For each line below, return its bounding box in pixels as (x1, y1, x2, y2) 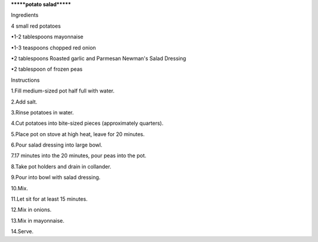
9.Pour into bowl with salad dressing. (11, 174, 101, 181)
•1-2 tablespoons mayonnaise (11, 33, 84, 41)
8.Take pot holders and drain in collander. (11, 163, 112, 170)
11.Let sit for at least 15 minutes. (11, 195, 88, 203)
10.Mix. (11, 184, 28, 191)
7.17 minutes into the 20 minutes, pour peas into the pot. (11, 152, 147, 159)
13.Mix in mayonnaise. (11, 217, 65, 224)
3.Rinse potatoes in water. (11, 109, 74, 116)
